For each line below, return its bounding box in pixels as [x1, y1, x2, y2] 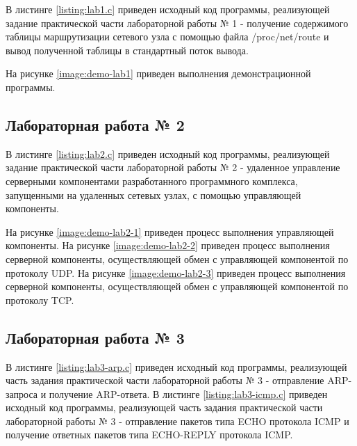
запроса [6, 386, 38, 401]
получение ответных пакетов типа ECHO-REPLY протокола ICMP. [6, 427, 293, 442]
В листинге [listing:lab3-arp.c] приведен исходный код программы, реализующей [6, 359, 347, 374]
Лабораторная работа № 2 [6, 113, 185, 135]
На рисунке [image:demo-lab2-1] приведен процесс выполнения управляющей [6, 224, 334, 239]
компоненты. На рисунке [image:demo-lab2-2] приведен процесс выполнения [6, 238, 330, 253]
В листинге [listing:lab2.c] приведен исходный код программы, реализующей [6, 146, 330, 161]
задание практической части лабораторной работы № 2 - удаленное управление [6, 160, 340, 175]
